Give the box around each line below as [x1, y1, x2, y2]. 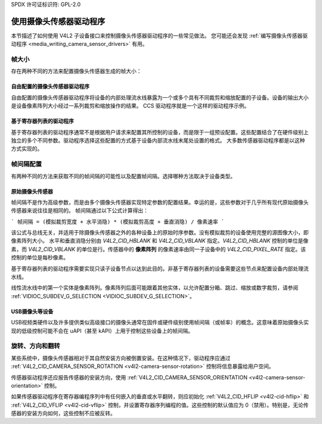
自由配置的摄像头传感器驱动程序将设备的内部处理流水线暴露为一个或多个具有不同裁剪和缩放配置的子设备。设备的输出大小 [11, 94, 309, 101]
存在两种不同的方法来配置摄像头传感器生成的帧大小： [11, 67, 142, 75]
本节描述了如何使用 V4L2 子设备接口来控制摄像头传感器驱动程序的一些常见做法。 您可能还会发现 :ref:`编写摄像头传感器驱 [11, 32, 308, 39]
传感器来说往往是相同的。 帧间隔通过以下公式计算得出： [11, 207, 148, 214]
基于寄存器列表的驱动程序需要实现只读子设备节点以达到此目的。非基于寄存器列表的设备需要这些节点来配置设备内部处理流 [11, 265, 309, 272]
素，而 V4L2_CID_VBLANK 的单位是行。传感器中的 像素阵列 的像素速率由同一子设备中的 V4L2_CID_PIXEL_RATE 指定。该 [11, 245, 306, 253]
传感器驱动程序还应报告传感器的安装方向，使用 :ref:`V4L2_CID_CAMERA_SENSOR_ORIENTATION [11, 373, 247, 381]
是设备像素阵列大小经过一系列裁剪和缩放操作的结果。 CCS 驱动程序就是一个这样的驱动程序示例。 [11, 102, 250, 110]
